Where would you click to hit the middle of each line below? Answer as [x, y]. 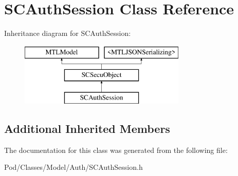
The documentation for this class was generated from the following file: [116, 150]
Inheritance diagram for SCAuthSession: [68, 33]
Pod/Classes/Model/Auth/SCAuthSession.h [74, 167]
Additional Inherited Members [87, 129]
